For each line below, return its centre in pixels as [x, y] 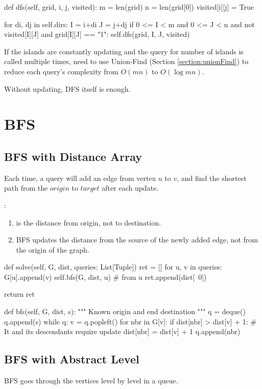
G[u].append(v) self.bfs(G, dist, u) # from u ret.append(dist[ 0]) [105, 277]
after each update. [130, 188]
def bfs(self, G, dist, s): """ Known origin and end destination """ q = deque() [125, 311]
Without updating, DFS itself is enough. [67, 88]
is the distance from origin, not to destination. [88, 222]
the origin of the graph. [53, 249]
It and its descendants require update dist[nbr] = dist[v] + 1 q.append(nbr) [122, 331]
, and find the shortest [212, 178]
